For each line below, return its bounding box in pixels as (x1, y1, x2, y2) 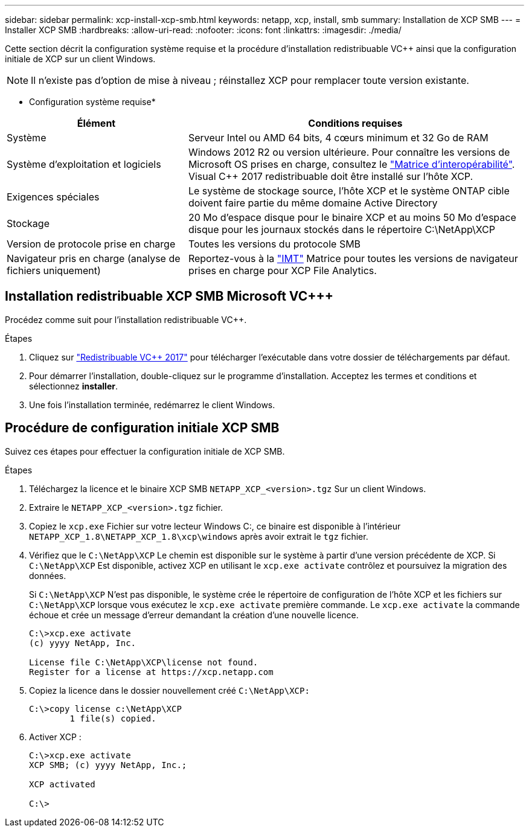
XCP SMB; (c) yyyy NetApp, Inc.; (29, 760, 187, 770)
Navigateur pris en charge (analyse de (7, 252, 181, 264)
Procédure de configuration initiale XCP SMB (5, 420, 280, 436)
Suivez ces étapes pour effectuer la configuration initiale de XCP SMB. (5, 446, 285, 456)
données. (29, 570, 66, 581)
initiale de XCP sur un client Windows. (5, 54, 156, 64)
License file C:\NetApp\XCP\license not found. (29, 657, 258, 667)
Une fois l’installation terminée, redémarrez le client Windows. (29, 399, 275, 410)
